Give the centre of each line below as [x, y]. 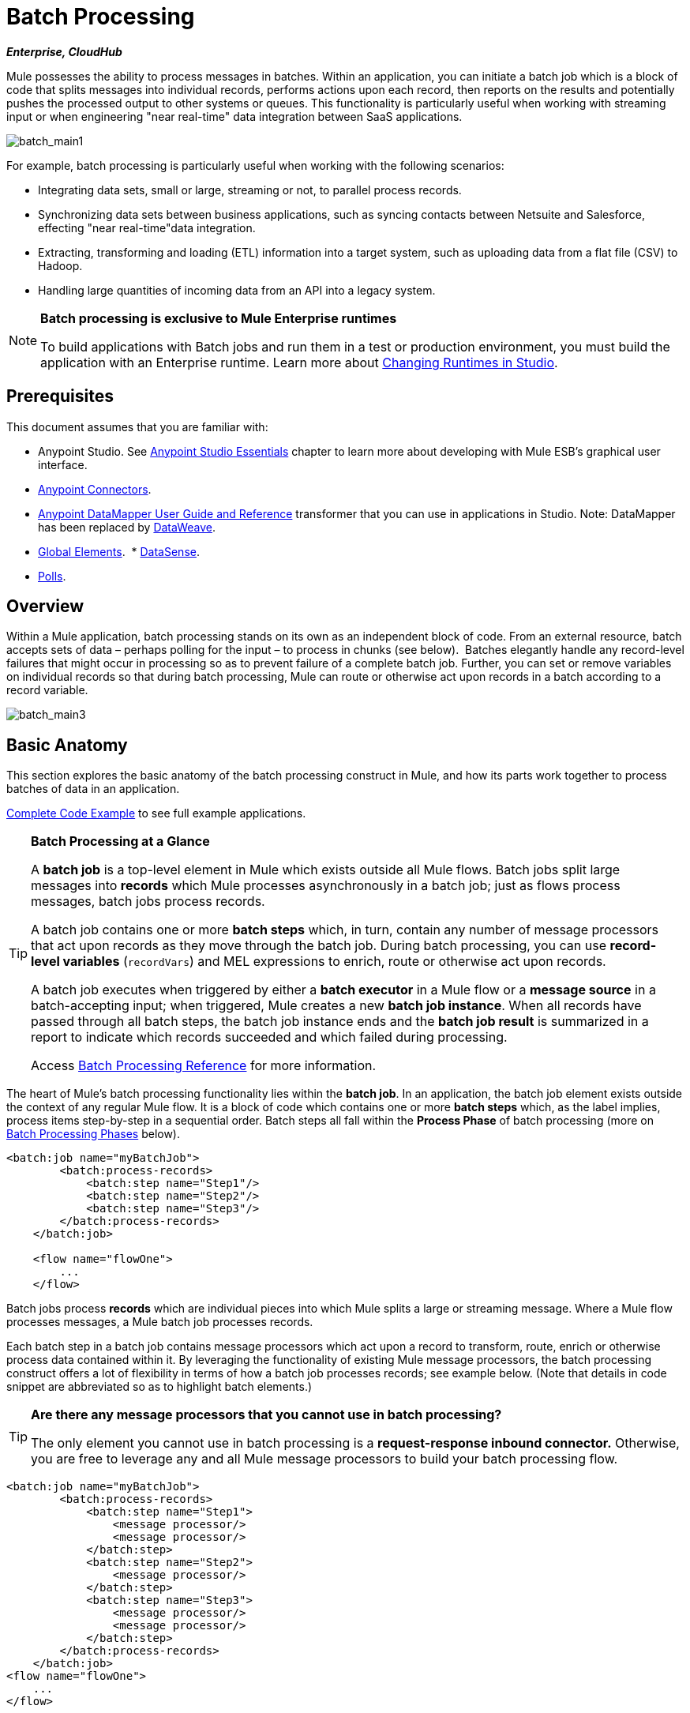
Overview [45, 607]
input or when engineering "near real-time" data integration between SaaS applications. [234, 116]
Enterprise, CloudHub [64, 51]
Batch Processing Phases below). [94, 1134]
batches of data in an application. [93, 789]
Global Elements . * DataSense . [119, 551]
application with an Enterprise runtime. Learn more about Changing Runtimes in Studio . [299, 362]
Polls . [52, 576]
